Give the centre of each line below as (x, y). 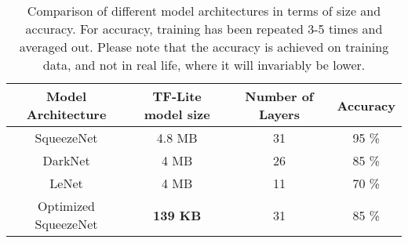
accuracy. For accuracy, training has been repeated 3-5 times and (204, 29)
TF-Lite (177, 96)
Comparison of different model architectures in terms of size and (204, 11)
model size (177, 114)
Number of (279, 96)
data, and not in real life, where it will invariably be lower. (204, 65)
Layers (279, 114)
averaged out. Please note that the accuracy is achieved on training (204, 47)
